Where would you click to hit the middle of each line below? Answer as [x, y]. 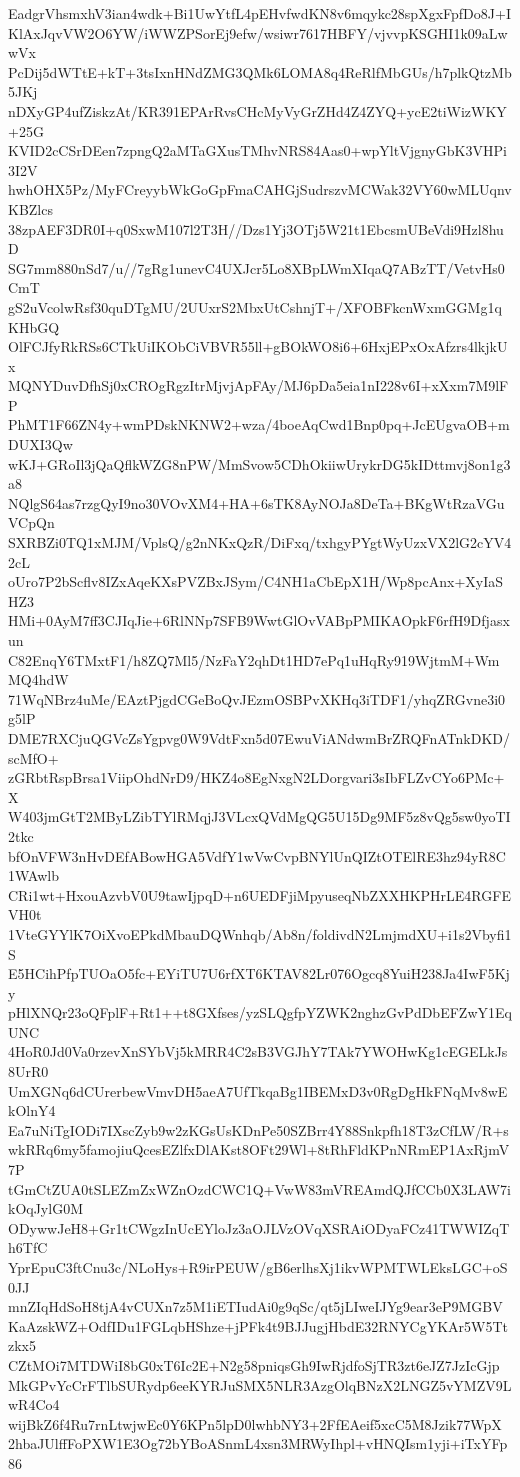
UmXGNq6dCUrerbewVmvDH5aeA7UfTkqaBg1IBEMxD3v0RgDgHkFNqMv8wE [258, 1090]
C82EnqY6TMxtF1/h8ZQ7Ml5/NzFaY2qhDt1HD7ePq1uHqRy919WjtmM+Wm [254, 659]
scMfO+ [33, 757]
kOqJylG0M [45, 1208]
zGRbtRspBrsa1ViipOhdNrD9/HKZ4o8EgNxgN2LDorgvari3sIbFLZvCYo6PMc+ [256, 777]
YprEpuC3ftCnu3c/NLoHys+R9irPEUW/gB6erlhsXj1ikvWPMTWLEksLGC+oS [258, 1267]
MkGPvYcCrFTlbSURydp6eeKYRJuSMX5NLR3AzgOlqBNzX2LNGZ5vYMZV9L [260, 1384]
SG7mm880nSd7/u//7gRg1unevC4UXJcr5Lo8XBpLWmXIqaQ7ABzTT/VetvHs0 [256, 267]
